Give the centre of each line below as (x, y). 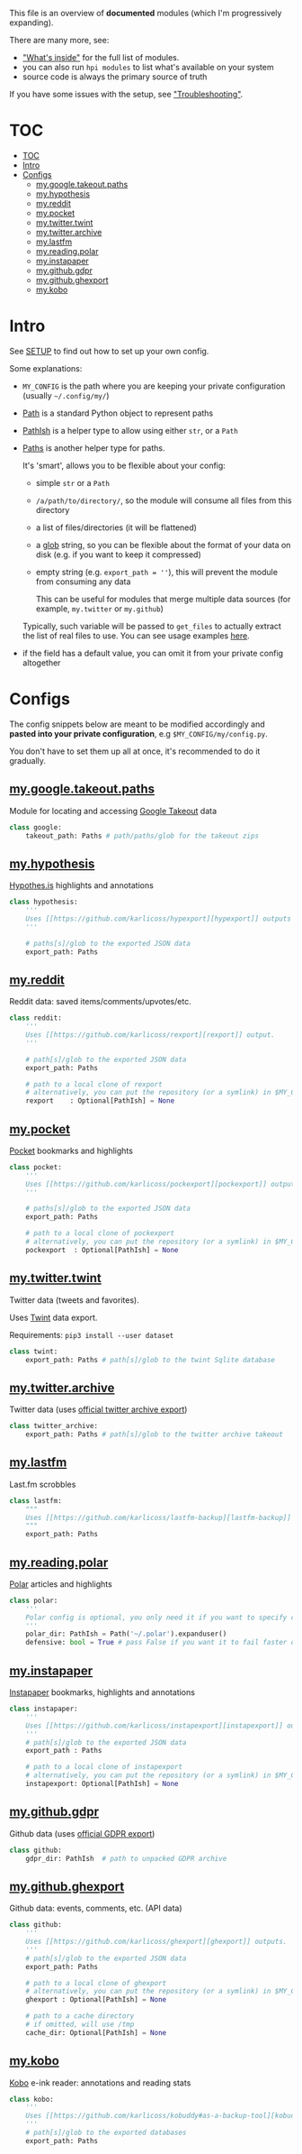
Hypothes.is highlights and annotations (82, 885)
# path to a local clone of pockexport (100, 1233)
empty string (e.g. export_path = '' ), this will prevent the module (157, 572)
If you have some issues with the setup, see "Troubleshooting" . (126, 94)
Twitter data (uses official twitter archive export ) (98, 1409)
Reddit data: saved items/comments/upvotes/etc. (100, 1002)
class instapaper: (44, 1709)
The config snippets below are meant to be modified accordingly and (137, 724)
